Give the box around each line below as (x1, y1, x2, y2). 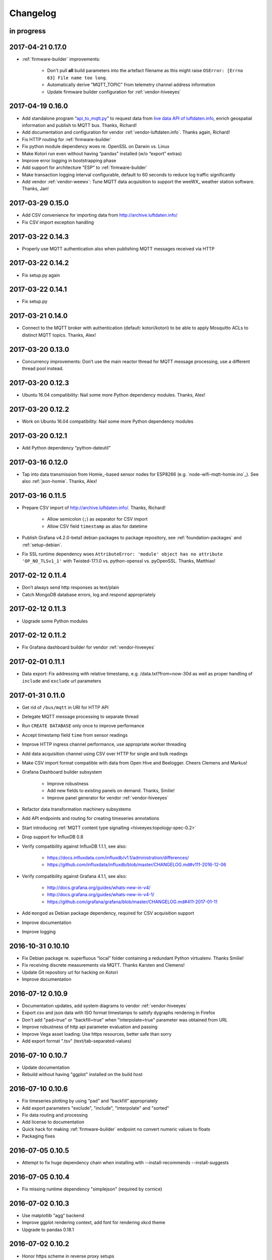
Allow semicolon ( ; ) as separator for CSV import (47, 516, 148, 522)
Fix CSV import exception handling (22, 219, 94, 225)
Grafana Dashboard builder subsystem (22, 769, 102, 775)
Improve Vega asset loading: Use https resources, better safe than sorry (22, 1031, 172, 1037)
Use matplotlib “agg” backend (22, 1212, 85, 1218)
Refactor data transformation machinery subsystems (22, 806, 131, 812)
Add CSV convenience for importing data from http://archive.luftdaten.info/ (22, 212, 178, 218)
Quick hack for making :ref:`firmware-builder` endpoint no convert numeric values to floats (22, 1126, 211, 1132)
